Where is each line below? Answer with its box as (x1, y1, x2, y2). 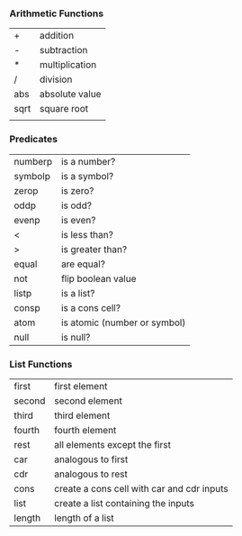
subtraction (39, 44, 88, 57)
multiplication (39, 59, 97, 71)
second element (53, 395, 123, 407)
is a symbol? (61, 169, 114, 182)
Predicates (9, 133, 58, 146)
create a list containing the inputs (53, 496, 195, 509)
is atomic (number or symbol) (61, 316, 186, 329)
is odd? (61, 199, 93, 212)
